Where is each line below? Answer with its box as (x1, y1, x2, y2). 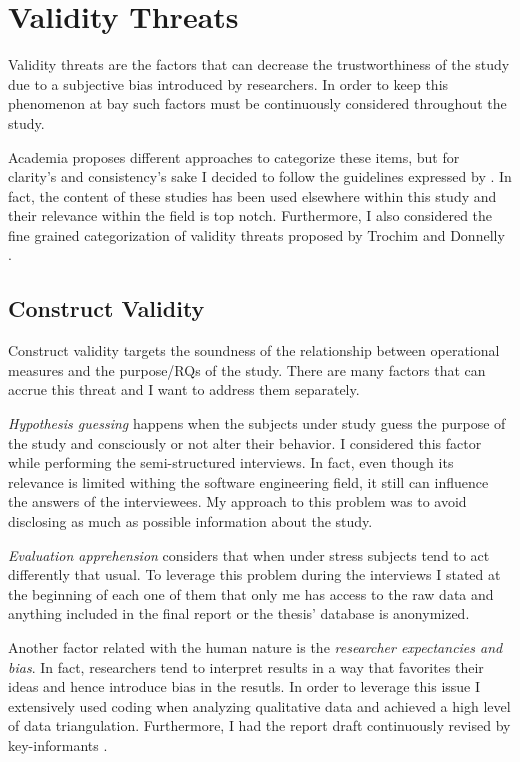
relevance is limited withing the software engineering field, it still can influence (8, 471, 489, 492)
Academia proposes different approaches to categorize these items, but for (8, 146, 460, 167)
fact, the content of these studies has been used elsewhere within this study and (8, 185, 497, 206)
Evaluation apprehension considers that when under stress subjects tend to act (8, 544, 490, 565)
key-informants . (8, 734, 108, 755)
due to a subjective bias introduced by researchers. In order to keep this (8, 73, 449, 94)
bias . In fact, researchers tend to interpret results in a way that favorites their (8, 656, 484, 677)
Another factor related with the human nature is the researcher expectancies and (8, 636, 503, 657)
